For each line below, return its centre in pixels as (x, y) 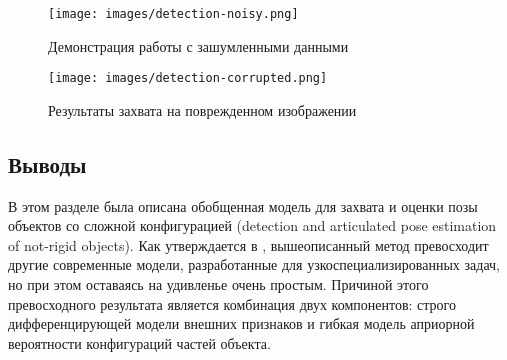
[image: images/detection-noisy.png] (173, 14)
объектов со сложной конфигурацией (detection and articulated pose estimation (252, 225)
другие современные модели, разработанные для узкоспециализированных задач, (254, 264)
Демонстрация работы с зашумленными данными (198, 45)
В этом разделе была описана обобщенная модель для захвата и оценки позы (243, 205)
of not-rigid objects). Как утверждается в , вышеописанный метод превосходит (248, 244)
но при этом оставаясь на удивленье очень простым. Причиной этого (218, 284)
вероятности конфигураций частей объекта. (139, 342)
